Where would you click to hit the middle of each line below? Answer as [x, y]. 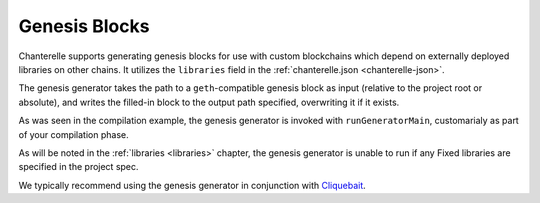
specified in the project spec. [78, 167]
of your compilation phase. [73, 134]
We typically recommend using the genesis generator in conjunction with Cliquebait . [192, 185]
